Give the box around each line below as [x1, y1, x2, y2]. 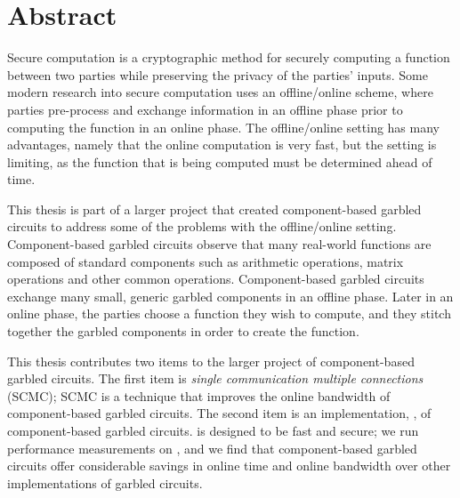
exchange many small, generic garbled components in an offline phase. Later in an [7, 286, 454, 305]
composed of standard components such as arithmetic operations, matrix [7, 252, 404, 270]
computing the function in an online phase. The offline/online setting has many [7, 117, 440, 136]
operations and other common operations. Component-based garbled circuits [7, 269, 424, 288]
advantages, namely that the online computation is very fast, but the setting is [7, 135, 437, 154]
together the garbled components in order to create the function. [7, 322, 359, 341]
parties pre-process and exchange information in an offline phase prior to [7, 100, 403, 118]
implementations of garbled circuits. [7, 473, 203, 492]
